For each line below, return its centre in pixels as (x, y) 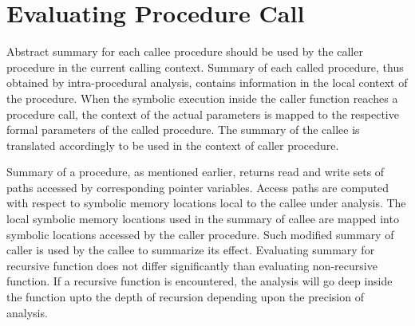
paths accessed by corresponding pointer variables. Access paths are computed (198, 187)
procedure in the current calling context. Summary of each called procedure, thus (205, 67)
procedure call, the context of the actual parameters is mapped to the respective (203, 114)
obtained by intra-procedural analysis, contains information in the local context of (207, 82)
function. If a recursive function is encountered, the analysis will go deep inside (200, 281)
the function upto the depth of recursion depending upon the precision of (185, 297)
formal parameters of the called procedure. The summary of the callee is (183, 130)
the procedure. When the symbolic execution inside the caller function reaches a (202, 98)
